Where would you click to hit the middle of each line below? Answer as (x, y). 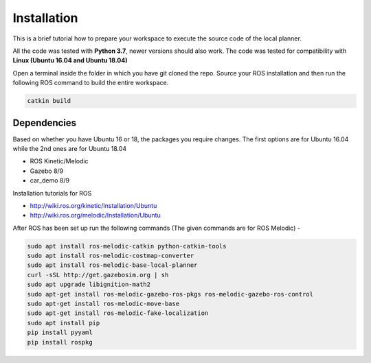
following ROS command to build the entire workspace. (91, 83)
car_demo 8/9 (50, 180)
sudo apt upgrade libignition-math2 (89, 284)
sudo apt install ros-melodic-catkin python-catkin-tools (127, 246)
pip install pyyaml (60, 332)
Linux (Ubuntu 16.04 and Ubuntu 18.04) (70, 60)
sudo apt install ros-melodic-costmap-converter (111, 256)
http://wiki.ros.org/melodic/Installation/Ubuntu (95, 215)
